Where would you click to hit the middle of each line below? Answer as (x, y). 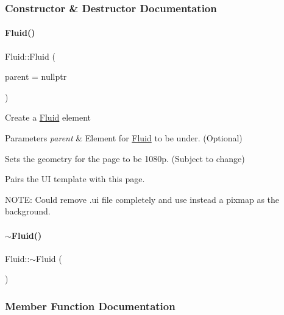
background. (28, 211)
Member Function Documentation (90, 306)
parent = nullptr (36, 76)
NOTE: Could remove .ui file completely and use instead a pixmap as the (142, 199)
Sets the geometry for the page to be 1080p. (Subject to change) (125, 158)
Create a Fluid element (48, 117)
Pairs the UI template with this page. (75, 179)
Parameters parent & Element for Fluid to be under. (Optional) (124, 138)
